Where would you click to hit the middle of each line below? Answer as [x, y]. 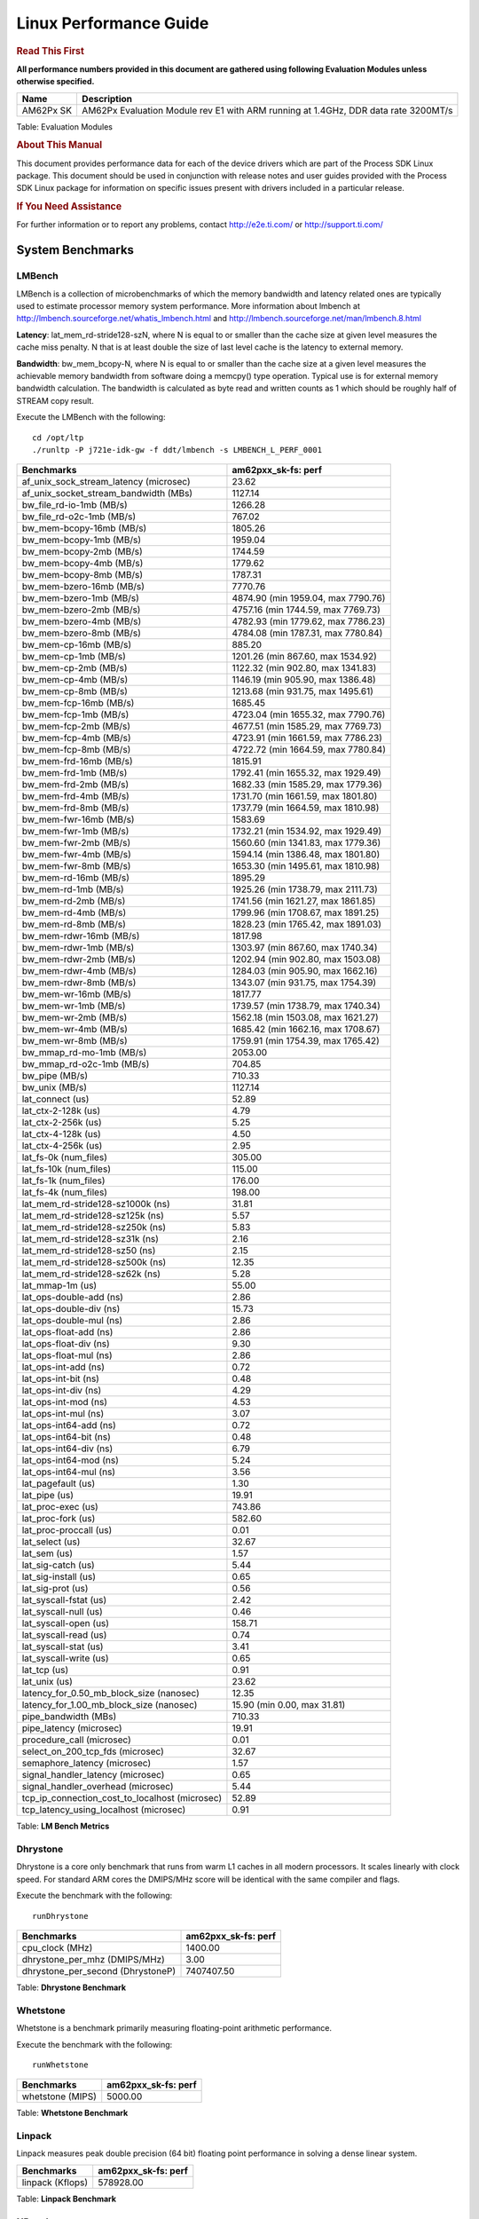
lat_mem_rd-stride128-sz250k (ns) [94, 1228]
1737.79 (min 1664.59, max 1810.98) [306, 808]
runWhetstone [60, 2065]
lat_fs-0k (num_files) [65, 1157]
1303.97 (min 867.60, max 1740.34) [305, 948]
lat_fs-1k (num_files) [63, 1181]
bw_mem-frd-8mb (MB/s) [75, 808]
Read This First [50, 51]
